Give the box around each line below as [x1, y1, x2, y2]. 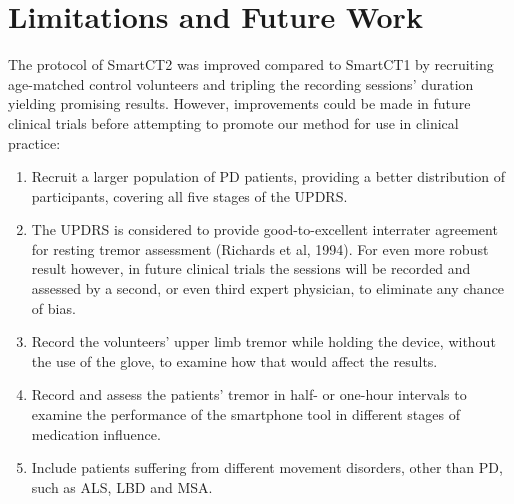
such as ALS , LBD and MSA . [31, 476, 213, 497]
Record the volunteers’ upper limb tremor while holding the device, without [31, 331, 496, 352]
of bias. [31, 297, 76, 318]
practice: [8, 132, 61, 153]
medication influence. [31, 423, 161, 444]
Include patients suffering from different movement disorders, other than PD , [31, 457, 503, 478]
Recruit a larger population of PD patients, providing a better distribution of [31, 166, 505, 187]
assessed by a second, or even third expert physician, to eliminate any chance [31, 278, 505, 299]
